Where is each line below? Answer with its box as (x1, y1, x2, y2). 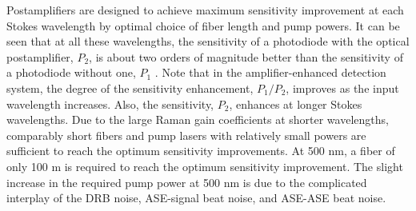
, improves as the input (286, 79, 399, 96)
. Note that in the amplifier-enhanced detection (154, 64, 386, 81)
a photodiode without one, (6, 64, 136, 81)
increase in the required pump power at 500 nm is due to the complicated (6, 173, 367, 190)
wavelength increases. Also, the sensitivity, (6, 95, 214, 112)
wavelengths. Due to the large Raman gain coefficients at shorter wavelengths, (6, 111, 389, 128)
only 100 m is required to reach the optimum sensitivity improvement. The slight (6, 157, 403, 174)
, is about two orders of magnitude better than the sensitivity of (89, 48, 403, 65)
